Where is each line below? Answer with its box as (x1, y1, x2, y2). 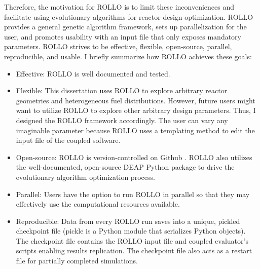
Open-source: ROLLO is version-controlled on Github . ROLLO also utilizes (16, 151, 252, 162)
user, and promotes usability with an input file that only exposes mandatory (4, 31, 241, 42)
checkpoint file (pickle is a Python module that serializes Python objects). (16, 225, 246, 236)
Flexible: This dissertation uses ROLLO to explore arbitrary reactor (16, 85, 228, 96)
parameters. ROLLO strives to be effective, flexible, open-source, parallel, (4, 41, 232, 52)
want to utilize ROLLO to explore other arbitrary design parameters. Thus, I (16, 105, 256, 116)
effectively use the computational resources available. (16, 199, 180, 209)
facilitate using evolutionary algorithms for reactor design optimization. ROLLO (4, 11, 253, 22)
